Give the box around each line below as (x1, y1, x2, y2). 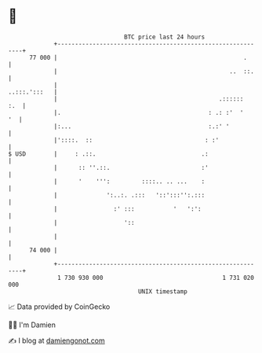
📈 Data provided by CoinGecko (8, 302, 111, 311)
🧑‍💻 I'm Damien (8, 320, 56, 329)
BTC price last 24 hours (124, 33, 206, 41)
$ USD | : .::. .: (8, 149, 209, 158)
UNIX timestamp (137, 287, 188, 296)
